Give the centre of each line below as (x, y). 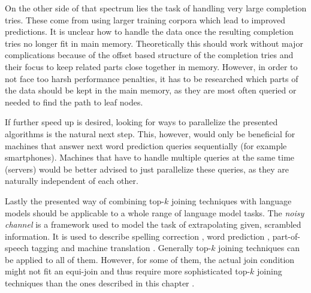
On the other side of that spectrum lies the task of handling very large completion (156, 8)
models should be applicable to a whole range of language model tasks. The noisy (155, 212)
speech (17, 248)
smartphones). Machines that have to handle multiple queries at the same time (150, 157)
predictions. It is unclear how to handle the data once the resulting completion (149, 31)
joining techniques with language (231, 200)
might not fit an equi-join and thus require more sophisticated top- (128, 271)
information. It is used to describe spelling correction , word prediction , (137, 236)
